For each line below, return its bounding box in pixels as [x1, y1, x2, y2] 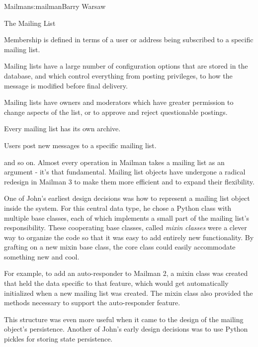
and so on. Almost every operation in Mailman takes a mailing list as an [4, 157, 225, 167]
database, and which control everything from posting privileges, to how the [4, 70, 233, 81]
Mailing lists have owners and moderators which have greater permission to [4, 97, 234, 107]
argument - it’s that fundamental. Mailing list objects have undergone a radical [4, 167, 246, 177]
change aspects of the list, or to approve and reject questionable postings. [4, 106, 228, 117]
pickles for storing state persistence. [4, 334, 113, 344]
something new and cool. [4, 251, 80, 261]
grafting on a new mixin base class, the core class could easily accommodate [4, 242, 236, 252]
